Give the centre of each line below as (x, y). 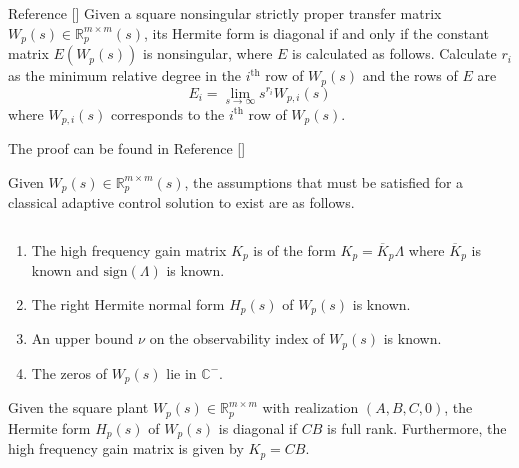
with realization (310, 407)
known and (65, 270)
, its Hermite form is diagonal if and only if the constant (316, 32)
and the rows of (410, 75)
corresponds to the (167, 113)
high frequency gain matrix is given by (126, 448)
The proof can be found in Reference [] (127, 148)
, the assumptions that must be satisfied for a (324, 181)
